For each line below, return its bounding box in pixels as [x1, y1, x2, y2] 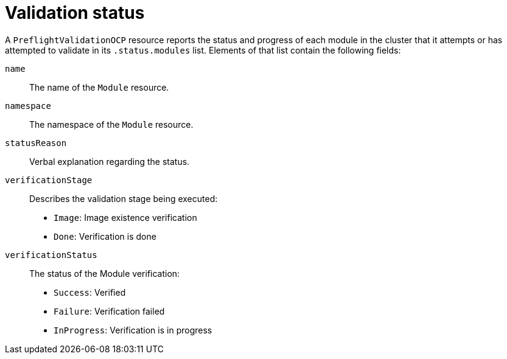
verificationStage [5, 175, 93, 185]
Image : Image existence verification [54, 212, 197, 223]
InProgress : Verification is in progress [54, 324, 212, 335]
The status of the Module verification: [29, 268, 180, 279]
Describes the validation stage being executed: [29, 193, 218, 204]
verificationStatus [5, 249, 97, 260]
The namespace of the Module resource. [29, 119, 194, 130]
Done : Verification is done [54, 231, 156, 242]
